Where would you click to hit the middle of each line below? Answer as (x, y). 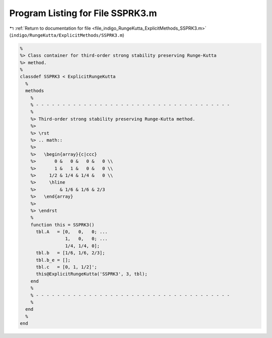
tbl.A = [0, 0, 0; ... (72, 232)
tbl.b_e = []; (53, 260)
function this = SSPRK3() (62, 225)
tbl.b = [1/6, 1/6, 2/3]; (71, 253)
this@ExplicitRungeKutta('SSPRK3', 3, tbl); (92, 274)
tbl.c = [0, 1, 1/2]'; (67, 267)
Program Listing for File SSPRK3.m (83, 13)
